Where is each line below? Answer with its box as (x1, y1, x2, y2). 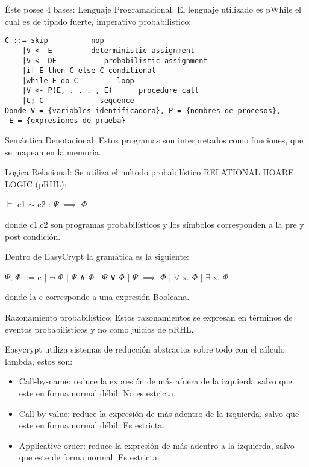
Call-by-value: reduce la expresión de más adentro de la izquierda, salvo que (19, 407, 299, 419)
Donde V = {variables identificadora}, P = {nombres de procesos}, (5, 106, 281, 115)
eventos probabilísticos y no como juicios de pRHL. (5, 322, 194, 335)
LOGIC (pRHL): (5, 177, 67, 190)
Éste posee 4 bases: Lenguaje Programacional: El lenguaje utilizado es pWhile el (5, 3, 302, 15)
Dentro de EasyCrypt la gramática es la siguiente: (5, 250, 189, 263)
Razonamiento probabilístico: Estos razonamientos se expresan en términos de (5, 311, 293, 324)
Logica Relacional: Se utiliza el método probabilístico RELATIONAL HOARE (5, 166, 294, 178)
